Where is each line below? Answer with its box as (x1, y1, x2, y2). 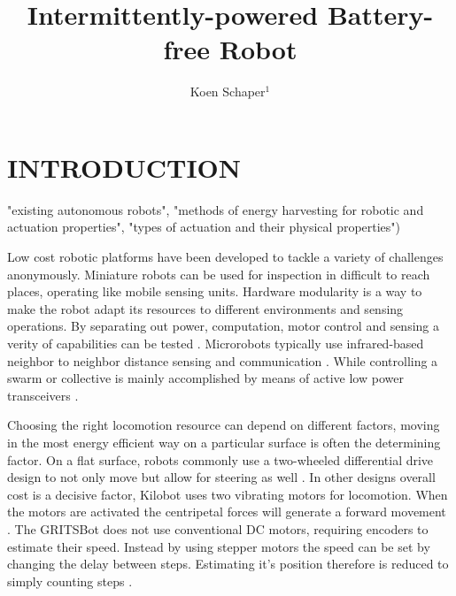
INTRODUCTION (7, 149, 242, 185)
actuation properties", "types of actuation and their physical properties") (7, 218, 401, 236)
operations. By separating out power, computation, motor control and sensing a (7, 317, 439, 335)
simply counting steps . (7, 571, 133, 590)
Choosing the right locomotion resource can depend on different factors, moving (7, 416, 440, 434)
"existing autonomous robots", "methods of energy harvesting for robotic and (7, 200, 424, 218)
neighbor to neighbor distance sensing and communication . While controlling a (7, 351, 438, 370)
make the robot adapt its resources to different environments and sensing (7, 299, 404, 317)
